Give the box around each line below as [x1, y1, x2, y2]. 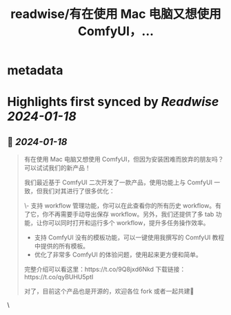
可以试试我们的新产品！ [23, 164, 91, 172]
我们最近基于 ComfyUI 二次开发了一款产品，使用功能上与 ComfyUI [23, 178, 212, 186]
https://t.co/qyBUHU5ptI [23, 273, 94, 281]
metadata [7, 63, 63, 78]
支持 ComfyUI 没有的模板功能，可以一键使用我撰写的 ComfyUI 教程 [34, 233, 225, 241]
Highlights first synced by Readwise [7, 94, 219, 110]
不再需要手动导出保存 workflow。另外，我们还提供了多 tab [48, 210, 214, 219]
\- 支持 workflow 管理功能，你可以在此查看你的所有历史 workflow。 [23, 202, 216, 210]
